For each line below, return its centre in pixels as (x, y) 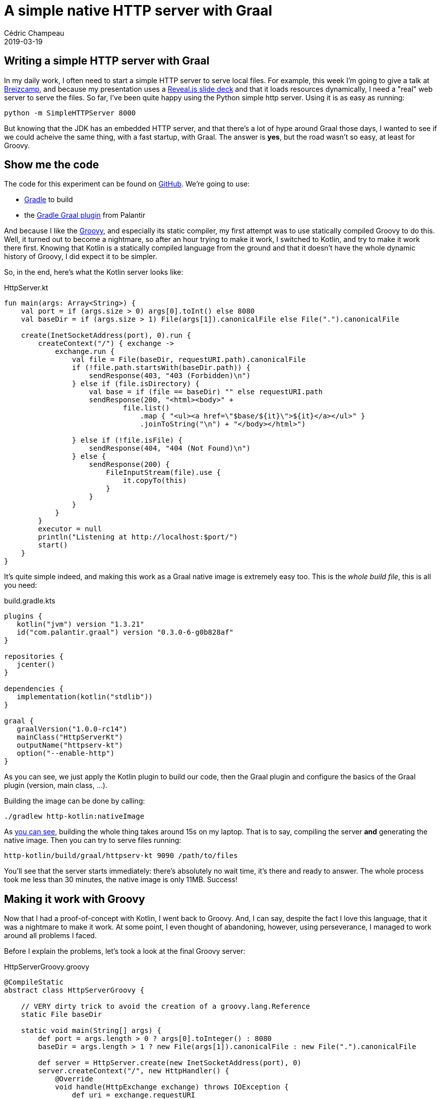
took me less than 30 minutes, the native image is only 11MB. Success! (121, 880)
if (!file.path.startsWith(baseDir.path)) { (161, 368)
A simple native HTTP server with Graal (138, 11)
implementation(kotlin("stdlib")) (85, 697)
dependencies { (34, 689)
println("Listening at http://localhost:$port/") (138, 537)
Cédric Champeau (34, 33)
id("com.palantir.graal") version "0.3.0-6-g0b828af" (125, 632)
